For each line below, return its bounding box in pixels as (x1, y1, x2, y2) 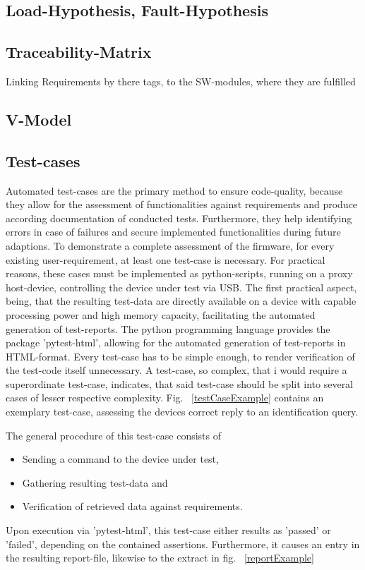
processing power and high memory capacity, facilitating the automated (6, 307, 316, 322)
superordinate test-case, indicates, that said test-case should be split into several (6, 376, 354, 391)
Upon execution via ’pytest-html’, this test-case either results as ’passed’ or (6, 523, 331, 538)
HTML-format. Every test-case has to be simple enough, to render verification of (6, 348, 355, 363)
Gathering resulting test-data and (22, 475, 168, 490)
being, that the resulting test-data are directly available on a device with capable (6, 293, 357, 308)
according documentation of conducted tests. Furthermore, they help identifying (6, 210, 352, 225)
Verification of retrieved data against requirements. (22, 499, 243, 514)
